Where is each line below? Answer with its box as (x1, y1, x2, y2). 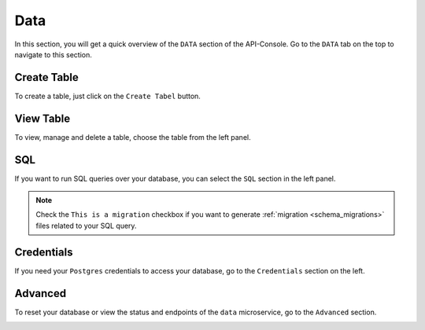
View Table (14, 112, 71, 125)
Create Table (14, 71, 79, 84)
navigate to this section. (14, 49, 92, 59)
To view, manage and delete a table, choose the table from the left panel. (14, 132, 251, 141)
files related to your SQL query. (35, 221, 137, 230)
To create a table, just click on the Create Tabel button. (14, 91, 201, 101)
